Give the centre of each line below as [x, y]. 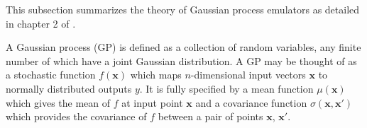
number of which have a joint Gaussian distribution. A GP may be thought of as [181, 60]
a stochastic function [51, 75]
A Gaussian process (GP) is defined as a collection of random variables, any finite [183, 47]
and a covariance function [251, 102]
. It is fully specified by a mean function [226, 88]
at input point [152, 102]
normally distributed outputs [69, 88]
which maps [156, 75]
